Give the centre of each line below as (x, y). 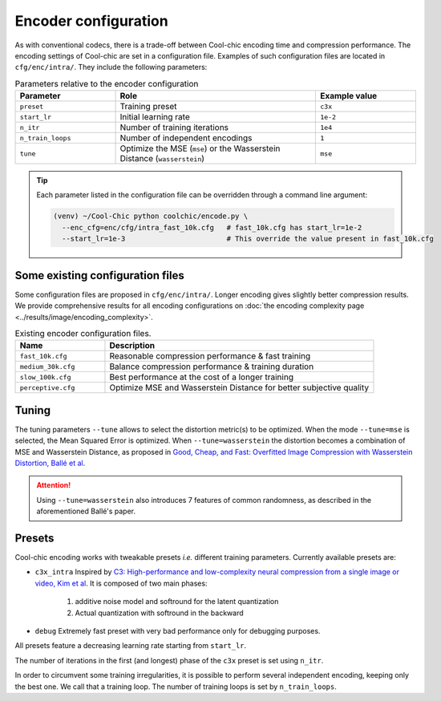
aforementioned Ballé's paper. (86, 511)
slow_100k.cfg (45, 377)
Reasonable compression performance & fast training (210, 356)
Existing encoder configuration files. (83, 334)
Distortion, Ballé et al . (50, 463)
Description (132, 346)
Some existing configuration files (99, 276)
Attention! (54, 485)
